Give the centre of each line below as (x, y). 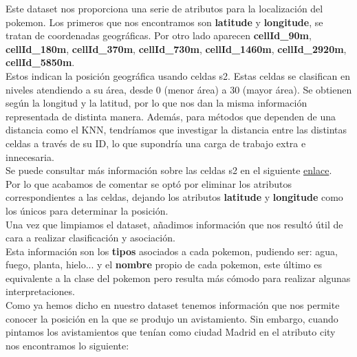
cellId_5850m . (40, 62)
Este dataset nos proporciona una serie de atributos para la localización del (164, 8)
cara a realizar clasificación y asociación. (90, 238)
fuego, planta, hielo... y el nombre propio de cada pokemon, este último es (164, 264)
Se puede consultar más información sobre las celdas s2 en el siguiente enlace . (169, 170)
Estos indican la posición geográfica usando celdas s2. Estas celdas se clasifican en (178, 75)
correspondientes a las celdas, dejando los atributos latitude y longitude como (174, 197)
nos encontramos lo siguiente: (67, 345)
